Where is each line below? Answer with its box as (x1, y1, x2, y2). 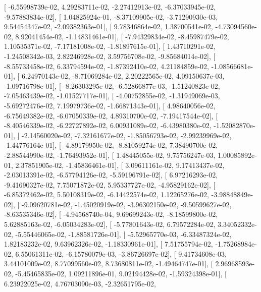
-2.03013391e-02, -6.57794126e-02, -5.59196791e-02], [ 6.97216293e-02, (4, 169, 218, 180)
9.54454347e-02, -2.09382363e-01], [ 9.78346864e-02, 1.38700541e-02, (4, 21, 213, 32)
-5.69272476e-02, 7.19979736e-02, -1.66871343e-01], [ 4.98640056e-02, (4, 100, 216, 110)
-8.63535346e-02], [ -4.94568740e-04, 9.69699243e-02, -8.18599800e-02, (4, 209, 218, 219)
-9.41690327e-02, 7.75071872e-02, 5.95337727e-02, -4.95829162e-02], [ (4, 179, 216, 190)
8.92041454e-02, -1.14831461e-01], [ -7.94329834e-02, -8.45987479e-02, (15, 31, 229, 41)
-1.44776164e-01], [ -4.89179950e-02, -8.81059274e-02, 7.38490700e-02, (4, 140, 218, 150)
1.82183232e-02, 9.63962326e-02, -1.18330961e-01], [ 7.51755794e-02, (4, 239, 213, 249)
